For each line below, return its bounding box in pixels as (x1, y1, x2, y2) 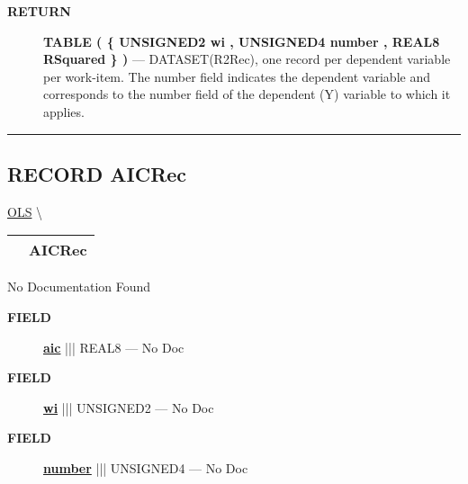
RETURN (7, 2, 71, 20)
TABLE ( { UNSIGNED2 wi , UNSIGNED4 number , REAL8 (43, 31, 440, 50)
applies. (43, 102, 85, 121)
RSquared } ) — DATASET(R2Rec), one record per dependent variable (43, 49, 451, 68)
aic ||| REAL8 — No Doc (43, 337, 184, 356)
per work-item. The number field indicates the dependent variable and (43, 67, 430, 85)
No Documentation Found (7, 277, 151, 296)
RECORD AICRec (7, 159, 187, 187)
